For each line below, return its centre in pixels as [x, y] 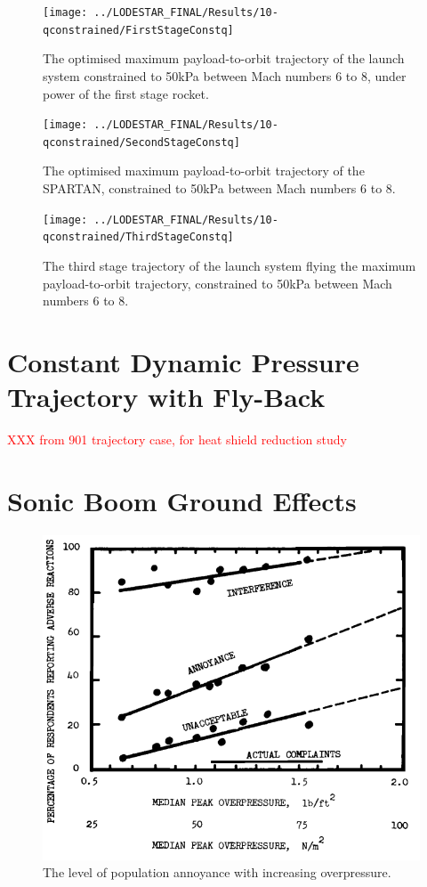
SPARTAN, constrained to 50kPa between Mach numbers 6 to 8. [219, 188]
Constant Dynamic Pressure [183, 361]
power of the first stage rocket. [126, 93]
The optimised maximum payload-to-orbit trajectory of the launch [224, 58]
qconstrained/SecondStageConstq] [141, 142]
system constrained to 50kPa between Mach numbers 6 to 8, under [225, 75]
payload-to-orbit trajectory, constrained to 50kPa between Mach [218, 283]
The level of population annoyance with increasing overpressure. [217, 872]
